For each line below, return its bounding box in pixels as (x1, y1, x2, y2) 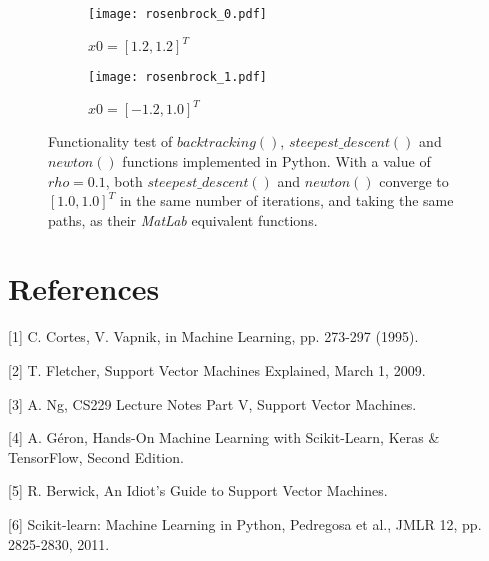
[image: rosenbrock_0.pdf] (88, 7, 267, 21)
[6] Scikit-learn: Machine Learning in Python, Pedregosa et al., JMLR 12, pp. (8, 513, 482, 534)
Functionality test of (48, 131, 173, 152)
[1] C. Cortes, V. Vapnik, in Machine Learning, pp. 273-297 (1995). (8, 326, 419, 347)
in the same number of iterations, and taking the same (119, 190, 454, 211)
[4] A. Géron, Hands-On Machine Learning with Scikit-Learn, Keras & (8, 427, 440, 448)
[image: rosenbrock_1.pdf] (88, 70, 267, 85)
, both (105, 170, 143, 191)
